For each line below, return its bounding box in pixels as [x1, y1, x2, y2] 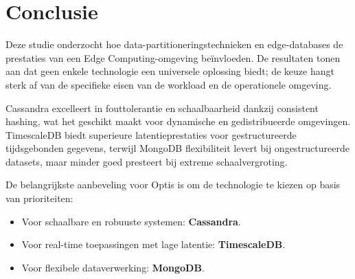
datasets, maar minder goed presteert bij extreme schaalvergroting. [5, 154, 288, 168]
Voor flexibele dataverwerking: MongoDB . [21, 260, 205, 274]
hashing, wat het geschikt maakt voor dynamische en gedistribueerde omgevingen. [5, 114, 351, 129]
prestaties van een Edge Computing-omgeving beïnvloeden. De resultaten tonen [5, 50, 341, 65]
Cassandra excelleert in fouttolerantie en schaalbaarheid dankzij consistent [5, 100, 319, 115]
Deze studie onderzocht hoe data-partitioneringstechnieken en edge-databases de [5, 37, 343, 52]
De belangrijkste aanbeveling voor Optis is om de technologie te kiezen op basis [5, 177, 341, 192]
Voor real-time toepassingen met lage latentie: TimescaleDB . [21, 237, 286, 252]
